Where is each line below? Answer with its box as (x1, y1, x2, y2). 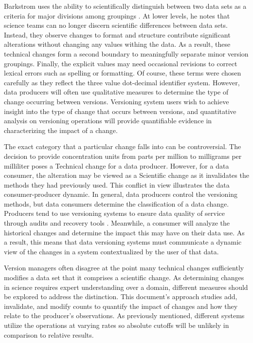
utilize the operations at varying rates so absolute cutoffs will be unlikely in (4, 320, 229, 330)
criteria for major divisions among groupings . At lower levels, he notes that (4, 10, 230, 20)
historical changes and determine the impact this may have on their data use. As (4, 227, 245, 237)
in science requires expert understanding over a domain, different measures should (4, 282, 248, 292)
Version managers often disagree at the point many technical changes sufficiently (4, 263, 244, 273)
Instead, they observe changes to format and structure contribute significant (4, 29, 231, 39)
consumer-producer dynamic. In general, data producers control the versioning (4, 189, 238, 199)
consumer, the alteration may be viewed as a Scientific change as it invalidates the (4, 170, 249, 180)
